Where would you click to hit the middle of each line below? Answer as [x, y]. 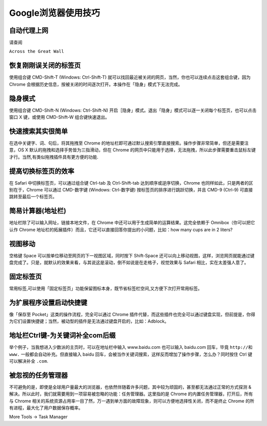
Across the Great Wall [37, 51]
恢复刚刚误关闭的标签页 [45, 66]
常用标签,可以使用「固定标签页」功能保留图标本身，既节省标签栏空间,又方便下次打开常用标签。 [106, 288]
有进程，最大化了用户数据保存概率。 [46, 408]
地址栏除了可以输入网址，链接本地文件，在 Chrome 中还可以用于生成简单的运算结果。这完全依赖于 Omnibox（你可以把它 [132, 223]
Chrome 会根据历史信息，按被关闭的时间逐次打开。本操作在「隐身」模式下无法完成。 [96, 84]
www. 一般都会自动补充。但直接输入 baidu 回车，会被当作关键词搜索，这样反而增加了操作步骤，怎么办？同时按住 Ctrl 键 [131, 354]
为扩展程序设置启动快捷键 [48, 303]
